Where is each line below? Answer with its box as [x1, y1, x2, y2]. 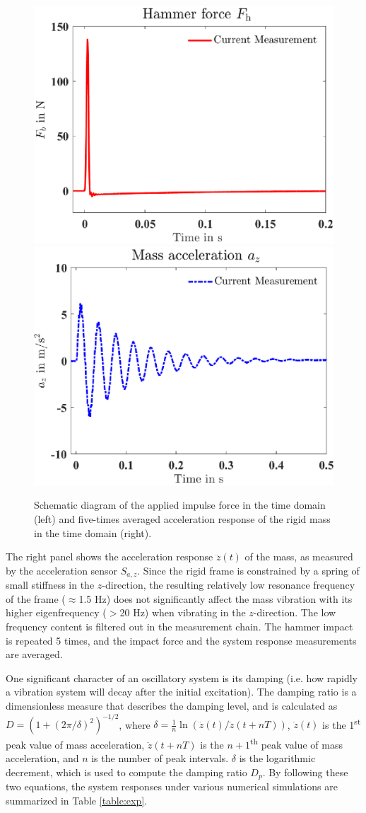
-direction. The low [253, 605, 336, 620]
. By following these [262, 764, 348, 779]
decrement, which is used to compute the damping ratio [6, 764, 247, 779]
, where [119, 717, 150, 732]
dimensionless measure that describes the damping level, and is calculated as [6, 698, 338, 713]
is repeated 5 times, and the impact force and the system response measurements [6, 633, 357, 647]
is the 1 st [322, 715, 361, 732]
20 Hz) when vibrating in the [119, 605, 246, 620]
